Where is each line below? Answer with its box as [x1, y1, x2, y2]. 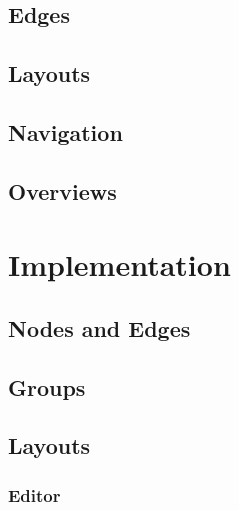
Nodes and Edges [8, 312, 191, 343]
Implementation [8, 244, 231, 285]
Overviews [8, 175, 117, 206]
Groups [8, 371, 86, 402]
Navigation [8, 116, 123, 147]
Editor [8, 482, 61, 507]
